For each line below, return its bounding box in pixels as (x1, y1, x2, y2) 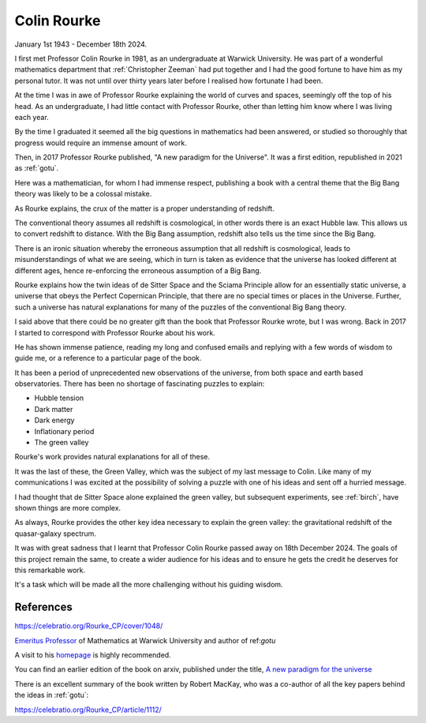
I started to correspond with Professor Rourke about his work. (14, 328, 216, 337)
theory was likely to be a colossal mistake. (14, 189, 152, 199)
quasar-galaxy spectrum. (14, 529, 96, 538)
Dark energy (34, 415, 75, 425)
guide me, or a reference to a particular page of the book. (14, 354, 202, 363)
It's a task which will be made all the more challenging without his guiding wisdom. (14, 580, 283, 590)
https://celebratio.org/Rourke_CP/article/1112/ (14, 705, 162, 714)
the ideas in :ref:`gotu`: (14, 691, 89, 700)
